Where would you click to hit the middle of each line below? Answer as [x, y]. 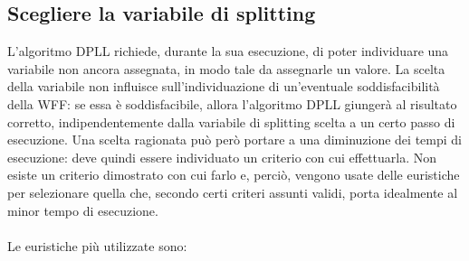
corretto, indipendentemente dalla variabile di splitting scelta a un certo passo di [231, 121]
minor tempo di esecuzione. [83, 210]
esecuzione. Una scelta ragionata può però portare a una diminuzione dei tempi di [234, 140]
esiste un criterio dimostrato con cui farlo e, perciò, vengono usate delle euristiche [234, 175]
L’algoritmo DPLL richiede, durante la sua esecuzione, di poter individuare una [228, 51]
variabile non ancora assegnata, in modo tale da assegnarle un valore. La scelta [226, 68]
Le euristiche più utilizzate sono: [97, 245]
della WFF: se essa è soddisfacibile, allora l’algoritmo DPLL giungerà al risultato [232, 103]
